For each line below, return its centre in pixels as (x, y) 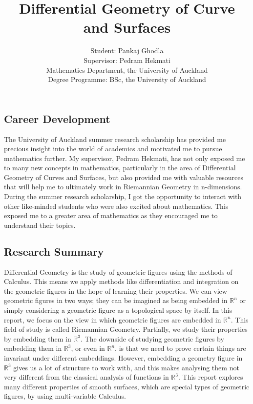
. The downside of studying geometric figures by (152, 338)
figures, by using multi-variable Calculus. (65, 396)
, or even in (88, 348)
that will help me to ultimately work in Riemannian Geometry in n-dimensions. (123, 187)
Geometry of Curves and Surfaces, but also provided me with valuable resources (124, 177)
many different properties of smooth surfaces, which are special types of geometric (127, 386)
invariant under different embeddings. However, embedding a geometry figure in (123, 357)
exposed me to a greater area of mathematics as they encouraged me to (111, 215)
